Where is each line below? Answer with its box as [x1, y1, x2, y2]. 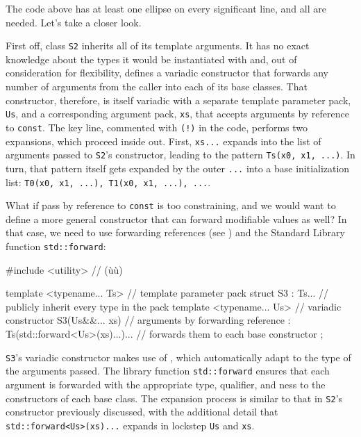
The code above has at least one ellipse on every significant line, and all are [6, 1, 326, 15]
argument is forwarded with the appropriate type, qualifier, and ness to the [6, 377, 326, 391]
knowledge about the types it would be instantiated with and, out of [6, 51, 297, 66]
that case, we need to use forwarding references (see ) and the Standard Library [6, 225, 345, 240]
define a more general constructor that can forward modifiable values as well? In [6, 211, 347, 226]
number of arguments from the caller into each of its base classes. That [6, 79, 308, 94]
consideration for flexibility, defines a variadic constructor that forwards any [6, 65, 328, 80]
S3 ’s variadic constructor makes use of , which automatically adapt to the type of [6, 349, 351, 364]
